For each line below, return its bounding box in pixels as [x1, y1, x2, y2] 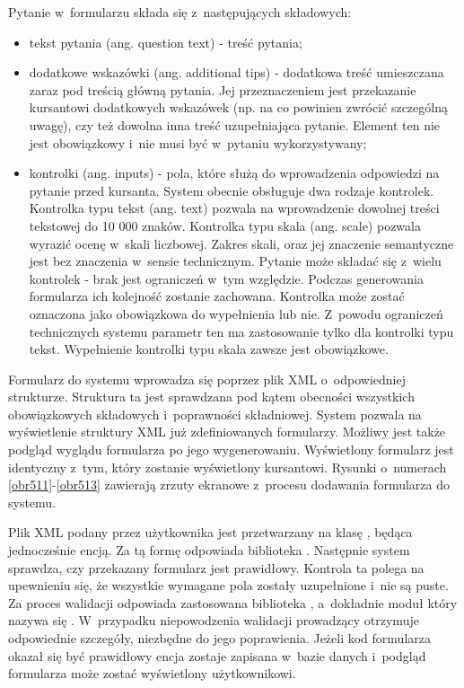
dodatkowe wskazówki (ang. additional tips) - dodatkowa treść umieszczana [29, 63, 444, 82]
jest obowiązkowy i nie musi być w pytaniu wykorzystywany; [29, 133, 367, 152]
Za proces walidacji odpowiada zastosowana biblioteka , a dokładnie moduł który [8, 593, 458, 612]
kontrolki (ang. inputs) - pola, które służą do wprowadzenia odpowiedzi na [29, 163, 440, 182]
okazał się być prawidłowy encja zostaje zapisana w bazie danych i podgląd [8, 646, 426, 665]
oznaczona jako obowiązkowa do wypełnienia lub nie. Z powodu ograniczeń [29, 304, 443, 322]
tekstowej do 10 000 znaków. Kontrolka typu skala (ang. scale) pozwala [29, 216, 421, 234]
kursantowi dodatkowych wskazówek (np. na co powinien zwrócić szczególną [29, 98, 448, 117]
